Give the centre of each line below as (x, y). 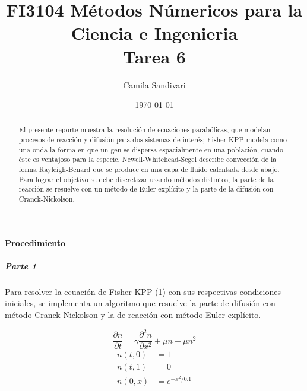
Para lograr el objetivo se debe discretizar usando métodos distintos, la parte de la (146, 179)
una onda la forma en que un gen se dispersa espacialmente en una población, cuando (151, 149)
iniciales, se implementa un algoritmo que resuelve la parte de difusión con (140, 303)
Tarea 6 (154, 56)
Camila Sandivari (154, 85)
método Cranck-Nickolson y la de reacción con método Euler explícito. (133, 315)
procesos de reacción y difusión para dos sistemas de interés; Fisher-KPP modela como (153, 140)
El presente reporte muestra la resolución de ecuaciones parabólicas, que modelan (145, 130)
